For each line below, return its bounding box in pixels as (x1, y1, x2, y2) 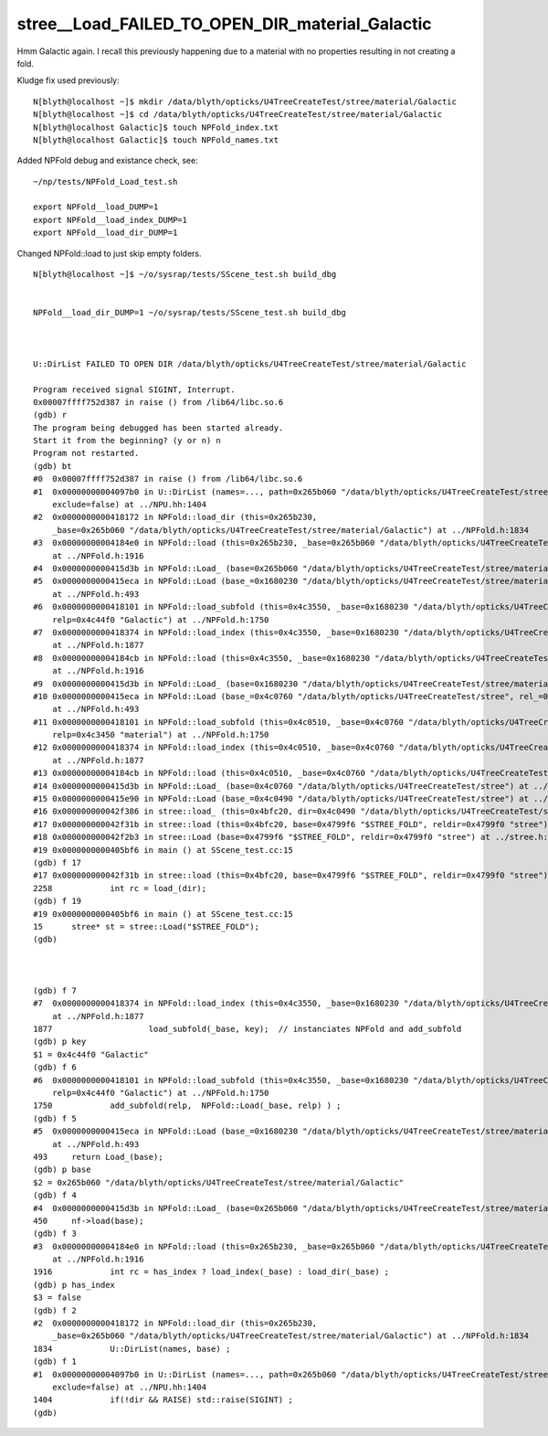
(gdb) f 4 (33, 1190, 77, 1201)
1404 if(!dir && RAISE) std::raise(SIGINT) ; (33, 1395, 294, 1405)
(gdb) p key (33, 1037, 87, 1047)
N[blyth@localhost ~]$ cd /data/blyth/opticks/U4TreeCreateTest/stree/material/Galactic (33, 110, 443, 120)
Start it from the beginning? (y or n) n (33, 435, 221, 446)
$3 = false (33, 1292, 82, 1303)
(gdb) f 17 (33, 857, 82, 867)
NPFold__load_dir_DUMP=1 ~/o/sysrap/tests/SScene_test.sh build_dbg (33, 307, 346, 318)
